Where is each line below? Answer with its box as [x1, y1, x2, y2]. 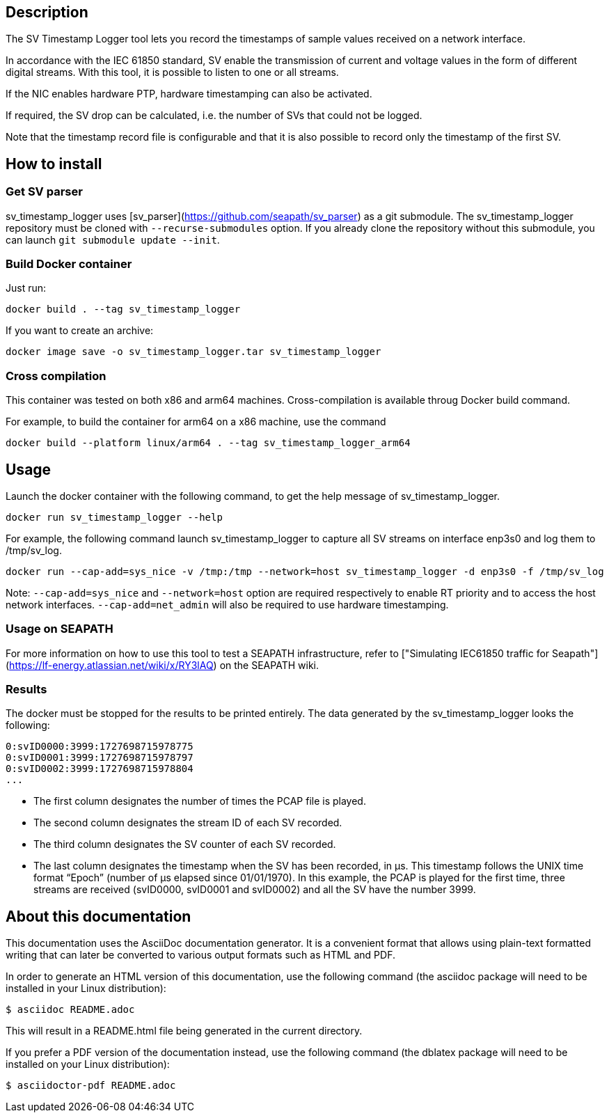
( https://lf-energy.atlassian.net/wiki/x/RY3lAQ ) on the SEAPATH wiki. [6, 659, 319, 671]
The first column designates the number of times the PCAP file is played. [33, 795, 366, 808]
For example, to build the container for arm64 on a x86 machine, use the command [6, 416, 386, 428]
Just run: [6, 282, 47, 294]
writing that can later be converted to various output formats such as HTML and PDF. [6, 949, 395, 961]
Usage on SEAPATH [6, 622, 113, 636]
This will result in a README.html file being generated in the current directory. [6, 1025, 363, 1037]
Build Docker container [6, 257, 132, 271]
